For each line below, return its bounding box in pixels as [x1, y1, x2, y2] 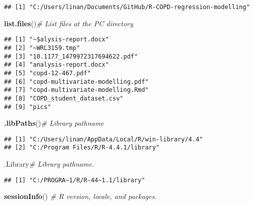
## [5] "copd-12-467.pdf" [4, 69, 91, 77]
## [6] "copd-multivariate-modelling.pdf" [4, 78, 149, 85]
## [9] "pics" [4, 103, 52, 111]
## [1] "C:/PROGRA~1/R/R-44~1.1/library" [4, 176, 145, 184]
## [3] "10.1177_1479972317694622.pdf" [4, 53, 138, 60]
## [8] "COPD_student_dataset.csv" [4, 94, 124, 102]
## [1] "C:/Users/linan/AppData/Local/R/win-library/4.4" [4, 135, 203, 143]
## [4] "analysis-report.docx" [4, 61, 109, 69]
